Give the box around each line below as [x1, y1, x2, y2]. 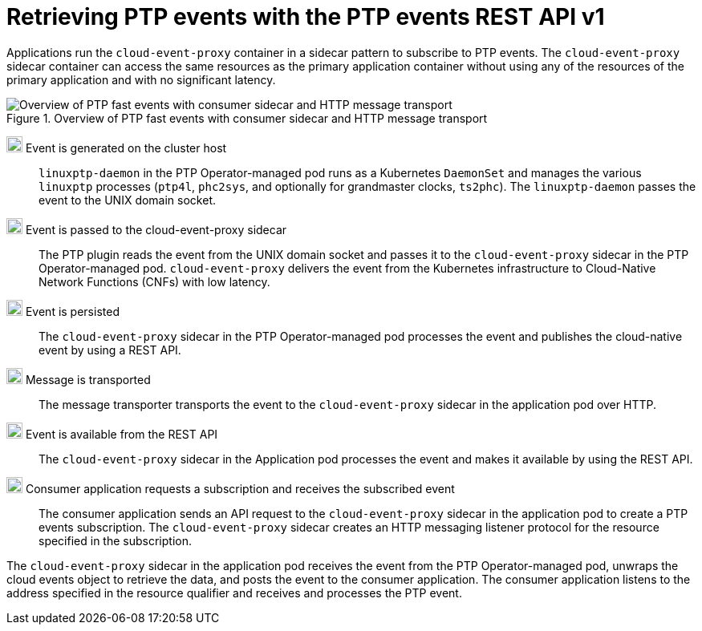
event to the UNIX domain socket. [39, 192, 216, 207]
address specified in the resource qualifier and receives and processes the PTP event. [6, 585, 462, 600]
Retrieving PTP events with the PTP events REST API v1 [6, 3, 605, 30]
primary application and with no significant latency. [6, 72, 276, 87]
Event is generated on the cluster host [25, 140, 227, 155]
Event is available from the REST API [25, 427, 218, 441]
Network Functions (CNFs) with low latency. [39, 274, 270, 289]
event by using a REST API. [39, 342, 181, 357]
